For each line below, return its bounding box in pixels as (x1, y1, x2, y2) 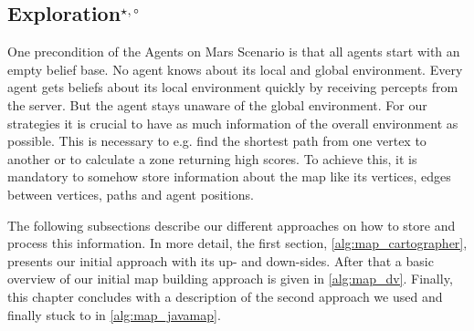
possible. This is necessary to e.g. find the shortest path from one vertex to (7, 131, 427, 150)
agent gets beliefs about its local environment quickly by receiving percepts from (7, 78, 458, 97)
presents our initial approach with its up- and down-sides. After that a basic (7, 251, 434, 270)
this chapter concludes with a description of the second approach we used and (7, 286, 443, 305)
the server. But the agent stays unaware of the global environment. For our (7, 95, 427, 114)
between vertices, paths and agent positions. (7, 184, 254, 203)
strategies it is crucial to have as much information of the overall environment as (7, 113, 458, 132)
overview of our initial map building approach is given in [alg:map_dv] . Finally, (7, 269, 453, 288)
